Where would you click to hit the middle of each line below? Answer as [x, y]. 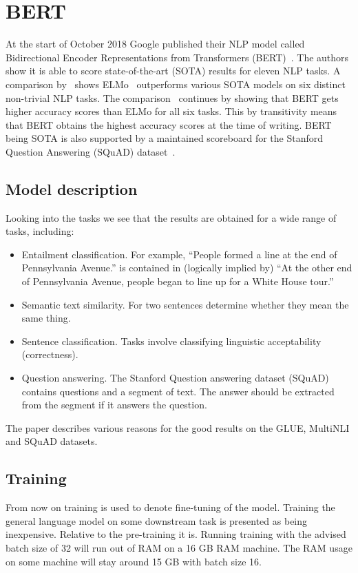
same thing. [46, 318]
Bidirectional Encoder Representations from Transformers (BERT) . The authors [177, 57]
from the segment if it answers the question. [114, 405]
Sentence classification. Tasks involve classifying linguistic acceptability [171, 341]
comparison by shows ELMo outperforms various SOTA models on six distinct [176, 84]
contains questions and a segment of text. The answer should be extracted [178, 391]
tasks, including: [40, 231]
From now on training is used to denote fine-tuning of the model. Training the [170, 507]
